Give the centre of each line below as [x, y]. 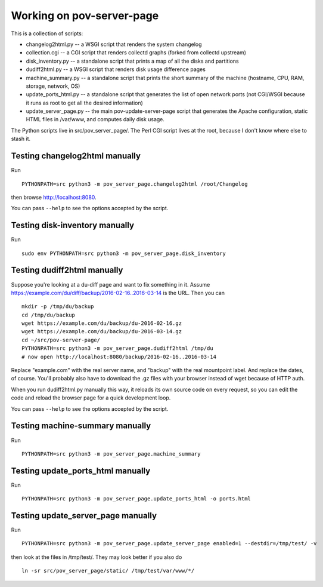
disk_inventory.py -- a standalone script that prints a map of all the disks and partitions [132, 61]
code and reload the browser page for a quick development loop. [91, 398]
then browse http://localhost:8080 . [54, 197]
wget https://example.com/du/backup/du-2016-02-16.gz [102, 323]
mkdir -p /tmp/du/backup [58, 307]
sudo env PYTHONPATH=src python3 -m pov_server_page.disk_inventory [124, 253]
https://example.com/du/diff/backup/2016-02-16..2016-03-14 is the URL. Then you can [118, 293]
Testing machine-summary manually [81, 426]
